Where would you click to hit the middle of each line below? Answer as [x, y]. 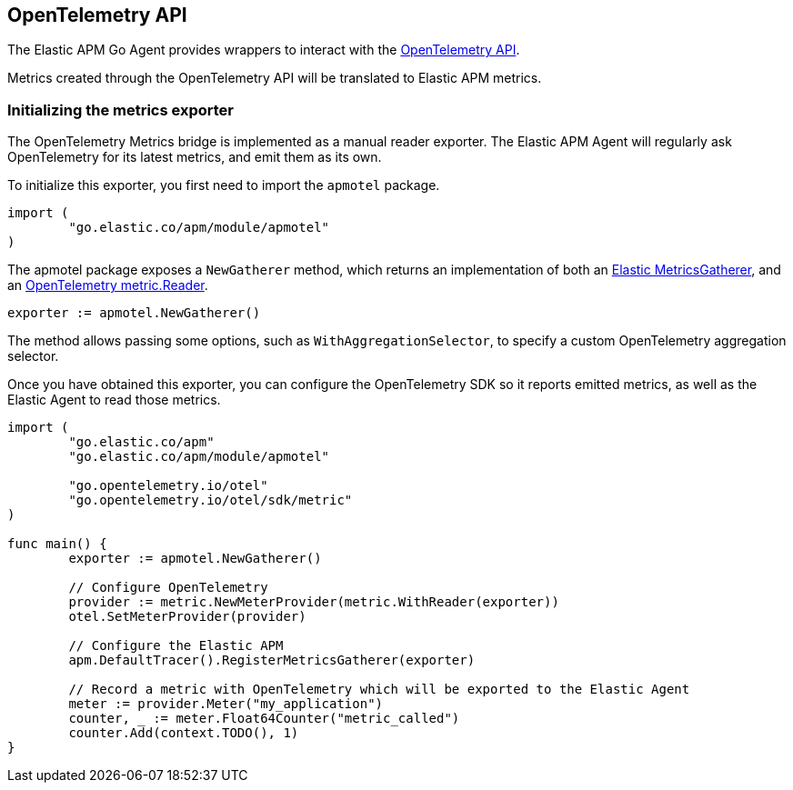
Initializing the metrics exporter [121, 110]
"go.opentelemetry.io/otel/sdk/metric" [211, 500]
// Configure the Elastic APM [176, 646]
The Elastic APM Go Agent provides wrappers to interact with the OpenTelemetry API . [264, 50]
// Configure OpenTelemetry [168, 588]
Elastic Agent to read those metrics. [114, 400]
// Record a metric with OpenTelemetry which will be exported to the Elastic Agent [379, 690]
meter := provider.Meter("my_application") [226, 704]
